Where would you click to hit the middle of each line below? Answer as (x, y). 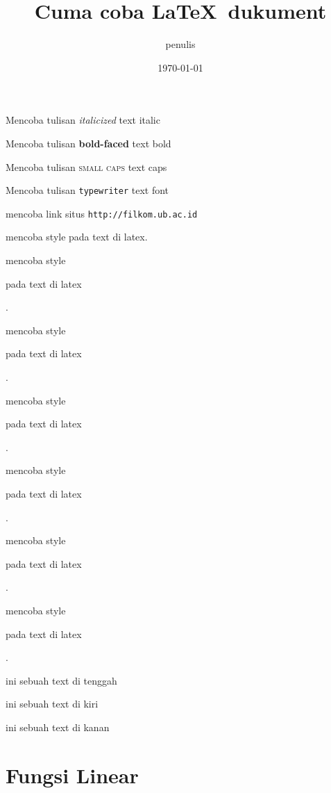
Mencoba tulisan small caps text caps (86, 166)
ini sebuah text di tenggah (61, 680)
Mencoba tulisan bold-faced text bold (88, 143)
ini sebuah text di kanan (58, 727)
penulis (180, 44)
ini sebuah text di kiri (52, 704)
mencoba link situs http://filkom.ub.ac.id (102, 213)
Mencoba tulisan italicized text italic (83, 120)
